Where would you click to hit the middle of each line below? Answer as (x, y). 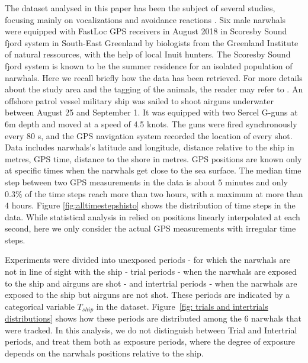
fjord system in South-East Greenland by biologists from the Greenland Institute (152, 42)
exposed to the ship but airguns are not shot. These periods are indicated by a (147, 295)
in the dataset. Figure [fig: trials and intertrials (182, 306)
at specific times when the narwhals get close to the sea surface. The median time (153, 170)
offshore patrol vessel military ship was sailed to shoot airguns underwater (139, 100)
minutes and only (256, 181)
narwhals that (276, 318)
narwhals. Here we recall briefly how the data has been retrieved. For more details (154, 77)
